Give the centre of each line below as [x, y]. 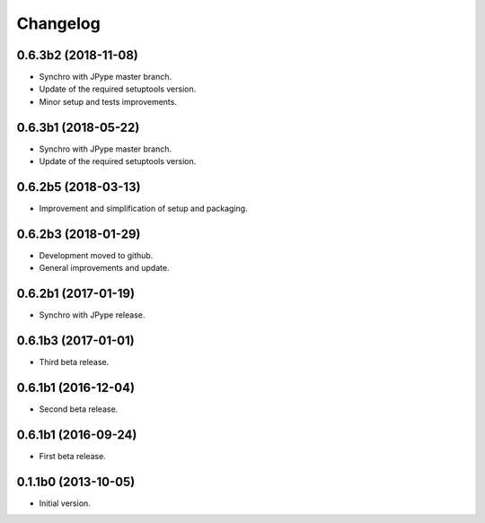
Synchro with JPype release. [92, 315]
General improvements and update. [104, 268]
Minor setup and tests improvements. [108, 101]
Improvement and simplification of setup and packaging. [143, 209]
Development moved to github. [96, 255]
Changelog [58, 23]
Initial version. [65, 503]
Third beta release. [74, 362]
